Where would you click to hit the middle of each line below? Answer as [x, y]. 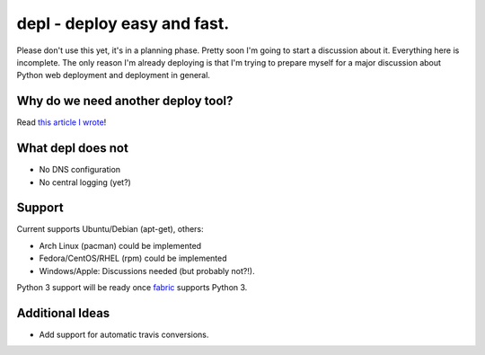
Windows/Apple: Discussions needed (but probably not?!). [147, 271]
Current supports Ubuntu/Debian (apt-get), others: [110, 229]
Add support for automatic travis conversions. [124, 334]
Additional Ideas [63, 313]
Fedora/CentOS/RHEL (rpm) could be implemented [133, 258]
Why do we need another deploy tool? [125, 101]
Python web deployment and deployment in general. [114, 75]
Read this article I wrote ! [62, 122]
